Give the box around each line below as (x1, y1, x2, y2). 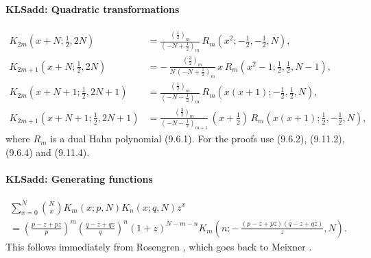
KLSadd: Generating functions (5, 171, 153, 185)
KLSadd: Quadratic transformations (5, 1, 180, 16)
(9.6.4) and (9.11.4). (5, 144, 90, 159)
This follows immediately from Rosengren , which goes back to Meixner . (5, 239, 312, 253)
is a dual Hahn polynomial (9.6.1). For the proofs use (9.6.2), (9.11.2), (50, 131, 345, 146)
